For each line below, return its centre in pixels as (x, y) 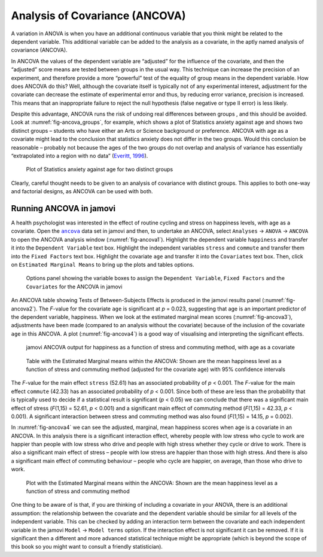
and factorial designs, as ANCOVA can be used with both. (82, 191)
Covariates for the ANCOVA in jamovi (74, 287)
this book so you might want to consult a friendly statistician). (87, 547)
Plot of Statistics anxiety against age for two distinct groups (100, 169)
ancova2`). (25, 309)
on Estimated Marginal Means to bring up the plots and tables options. (103, 265)
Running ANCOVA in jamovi (63, 209)
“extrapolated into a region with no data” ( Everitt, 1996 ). (80, 156)
